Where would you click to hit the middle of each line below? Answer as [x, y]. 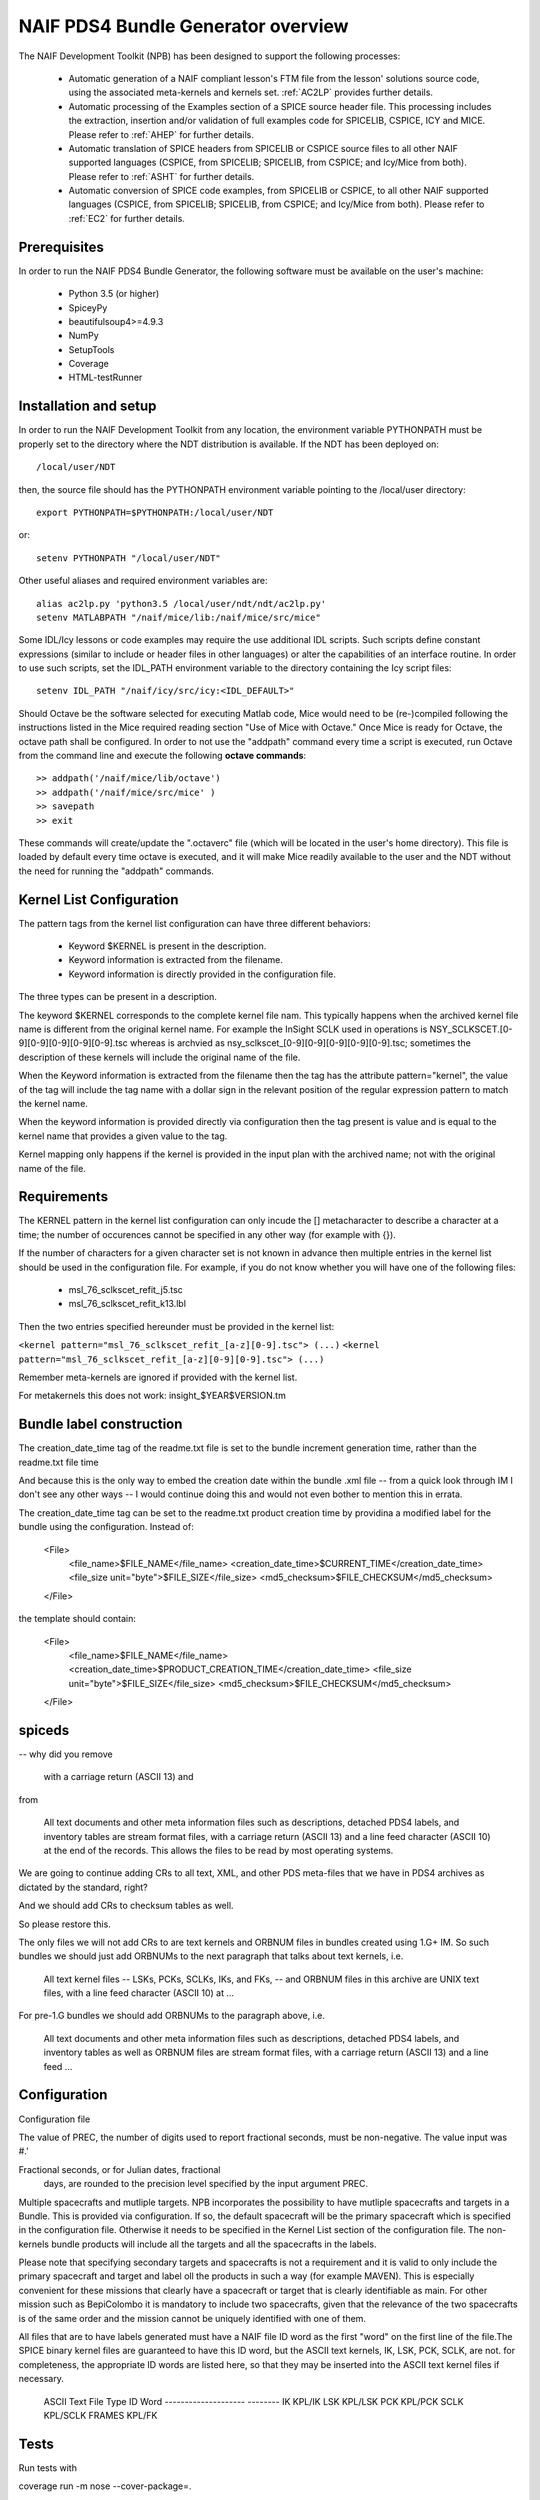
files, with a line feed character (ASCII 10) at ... [139, 1993]
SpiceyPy [88, 307]
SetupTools [91, 349]
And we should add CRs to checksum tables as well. [126, 1906]
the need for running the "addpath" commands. [116, 871]
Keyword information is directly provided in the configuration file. [202, 974]
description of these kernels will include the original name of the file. [159, 1057]
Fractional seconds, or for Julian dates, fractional [119, 2169]
